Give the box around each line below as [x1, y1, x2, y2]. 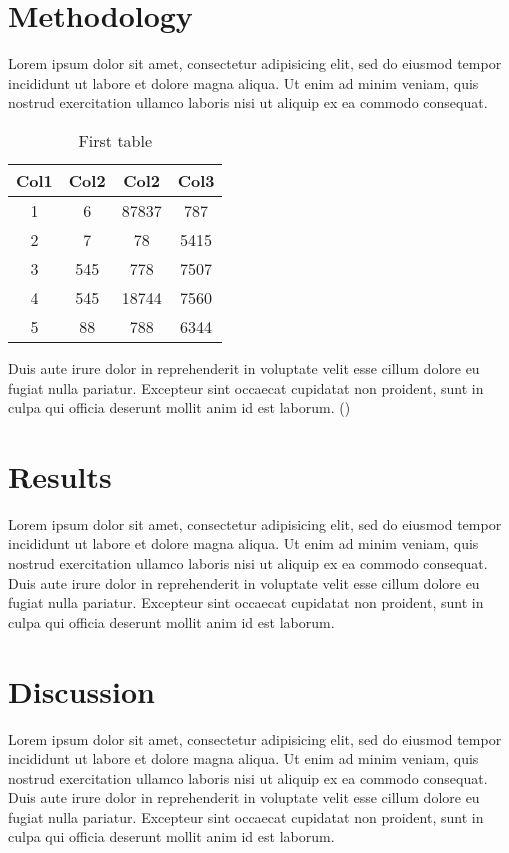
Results [8, 455, 112, 496]
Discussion [8, 670, 155, 711]
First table [78, 128, 153, 152]
